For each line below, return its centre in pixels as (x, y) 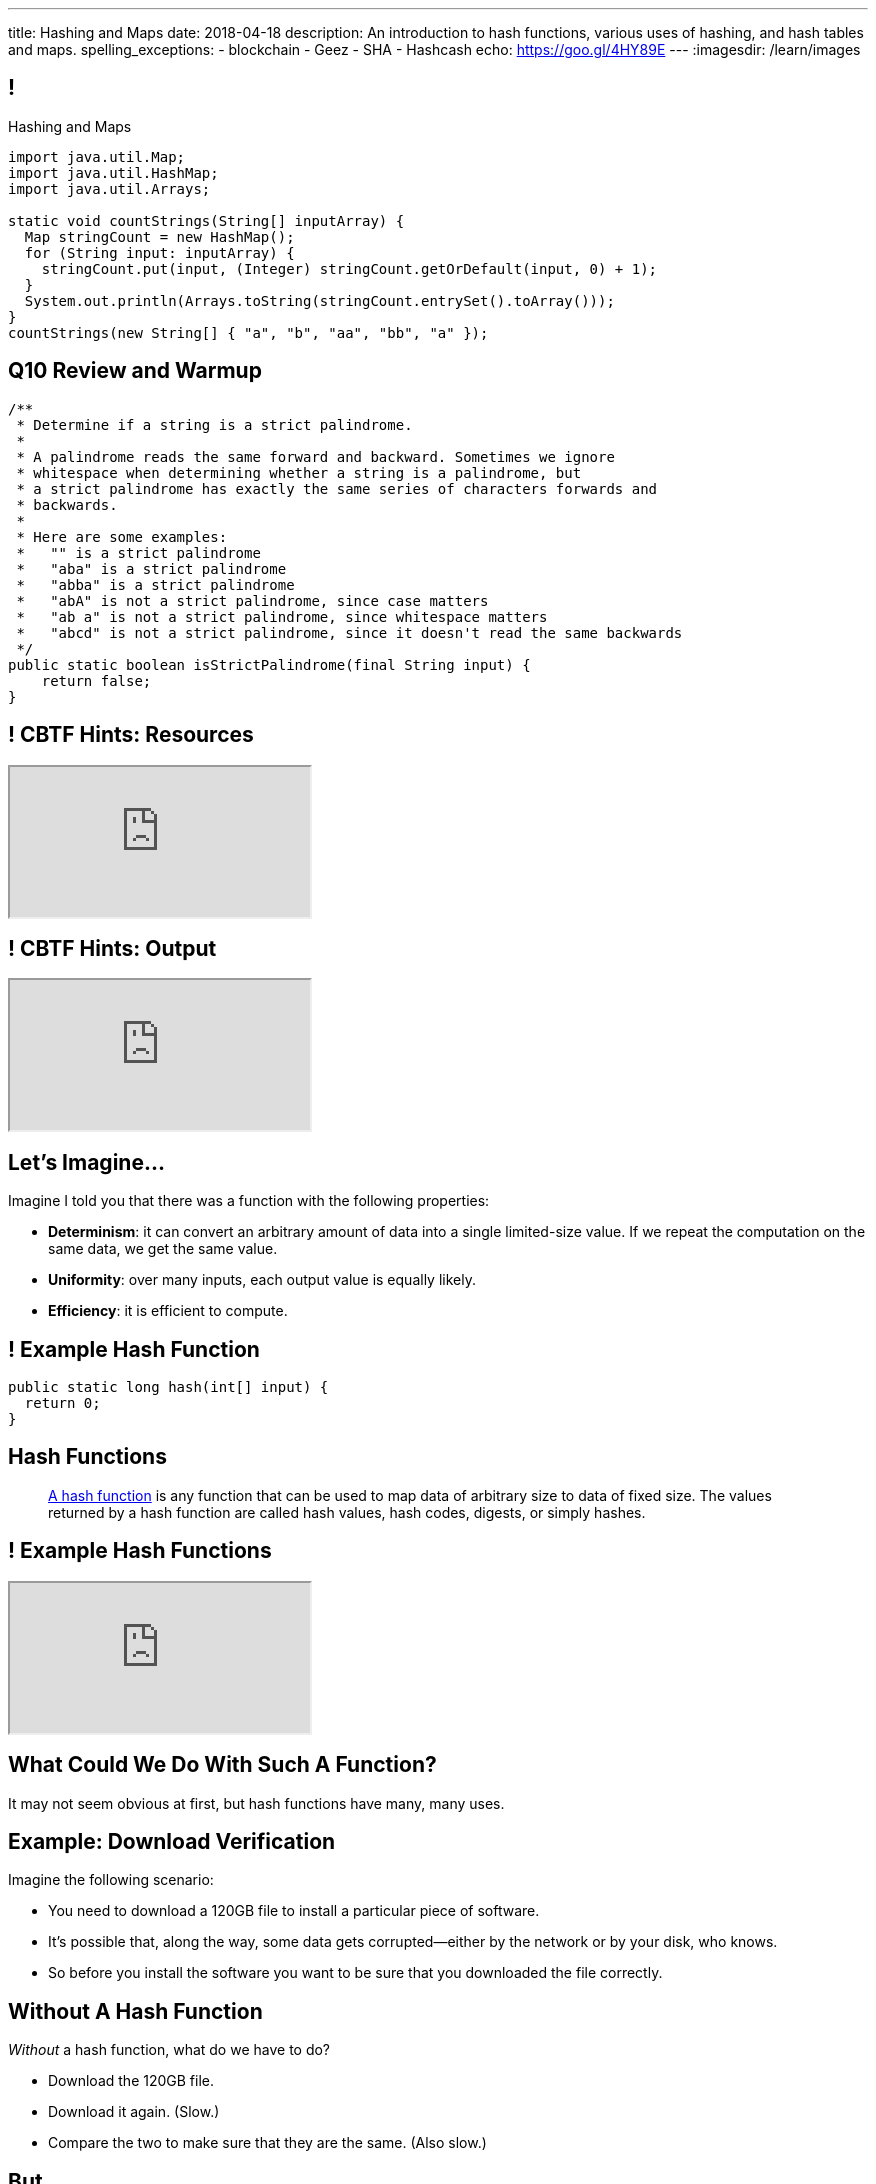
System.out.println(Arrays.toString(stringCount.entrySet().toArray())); (319, 300)
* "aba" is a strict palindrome (151, 568)
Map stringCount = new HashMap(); (159, 236)
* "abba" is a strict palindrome (155, 584)
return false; (96, 680)
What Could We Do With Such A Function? (222, 1765)
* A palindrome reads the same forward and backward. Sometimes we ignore (315, 456)
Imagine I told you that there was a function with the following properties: (249, 1201)
